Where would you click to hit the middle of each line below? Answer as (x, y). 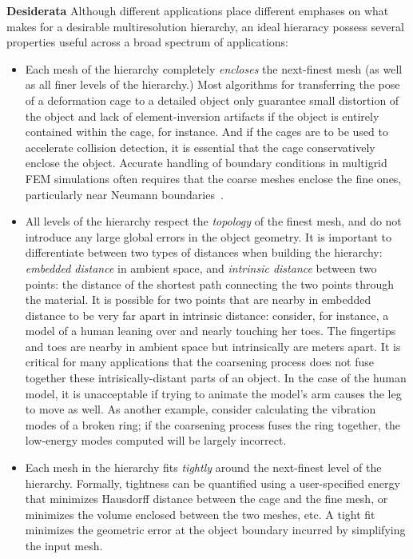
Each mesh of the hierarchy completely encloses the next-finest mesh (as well (214, 68)
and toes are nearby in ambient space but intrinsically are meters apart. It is (213, 346)
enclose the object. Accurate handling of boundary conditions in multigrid (206, 163)
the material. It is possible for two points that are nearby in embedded (198, 299)
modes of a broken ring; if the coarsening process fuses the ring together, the (213, 424)
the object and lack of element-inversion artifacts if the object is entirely (202, 116)
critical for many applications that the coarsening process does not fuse (199, 362)
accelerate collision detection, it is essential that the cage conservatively (200, 147)
